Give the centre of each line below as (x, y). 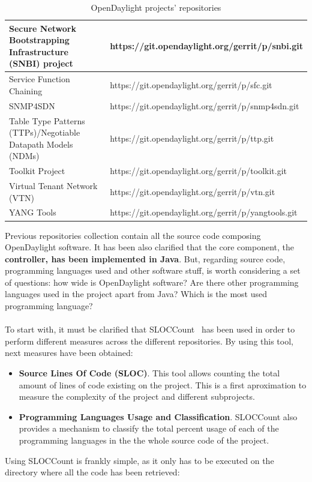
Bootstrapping (39, 40)
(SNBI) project (41, 63)
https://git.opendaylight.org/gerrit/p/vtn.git (193, 191)
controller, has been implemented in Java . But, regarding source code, (145, 258)
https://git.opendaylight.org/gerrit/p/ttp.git (192, 138)
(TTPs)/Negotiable (45, 132)
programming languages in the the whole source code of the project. (144, 440)
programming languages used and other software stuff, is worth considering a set (153, 270)
